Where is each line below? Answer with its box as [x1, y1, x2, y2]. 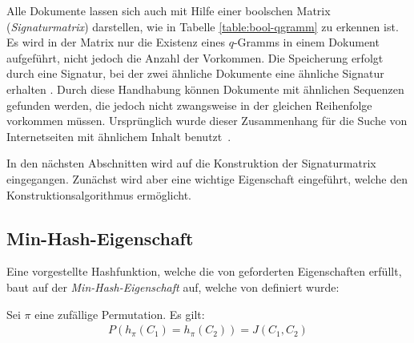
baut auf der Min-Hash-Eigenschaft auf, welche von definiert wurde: [6, 278, 340, 295]
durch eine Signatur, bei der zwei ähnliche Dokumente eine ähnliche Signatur [6, 65, 384, 82]
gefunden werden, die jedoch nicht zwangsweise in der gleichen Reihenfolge [6, 96, 372, 113]
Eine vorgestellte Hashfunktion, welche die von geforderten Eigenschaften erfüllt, [6, 263, 402, 280]
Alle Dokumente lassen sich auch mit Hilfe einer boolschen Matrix [6, 2, 331, 18]
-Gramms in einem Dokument [233, 34, 380, 50]
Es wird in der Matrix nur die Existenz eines [6, 34, 226, 50]
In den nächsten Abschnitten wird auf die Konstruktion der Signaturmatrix [6, 155, 376, 171]
